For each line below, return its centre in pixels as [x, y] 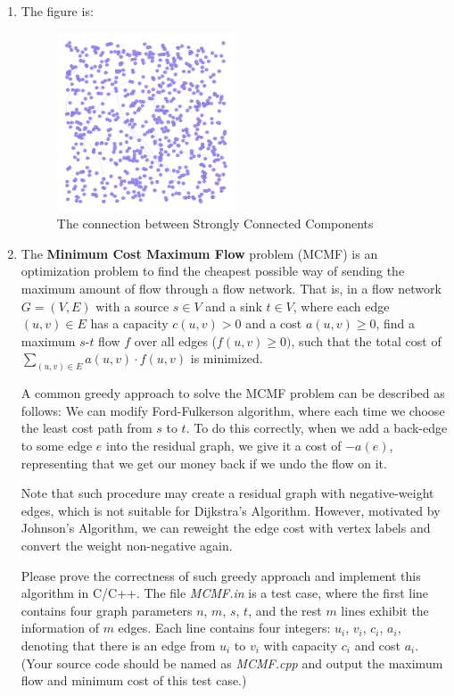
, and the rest [285, 610]
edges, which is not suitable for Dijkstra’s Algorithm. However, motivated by [231, 510]
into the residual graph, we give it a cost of [224, 446]
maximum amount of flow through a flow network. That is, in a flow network [231, 289]
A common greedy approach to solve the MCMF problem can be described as [233, 393]
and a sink [234, 306]
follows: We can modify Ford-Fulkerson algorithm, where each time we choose [233, 410]
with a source [132, 306]
